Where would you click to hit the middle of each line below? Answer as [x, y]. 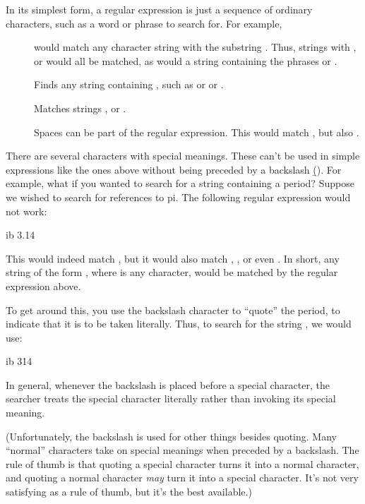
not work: [26, 211]
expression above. [43, 286]
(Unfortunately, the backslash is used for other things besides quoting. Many [171, 436]
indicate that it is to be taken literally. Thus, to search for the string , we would [179, 324]
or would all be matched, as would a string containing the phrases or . [186, 60]
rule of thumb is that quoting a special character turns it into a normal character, [182, 463]
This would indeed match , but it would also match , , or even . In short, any [173, 258]
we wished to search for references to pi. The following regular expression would [178, 197]
